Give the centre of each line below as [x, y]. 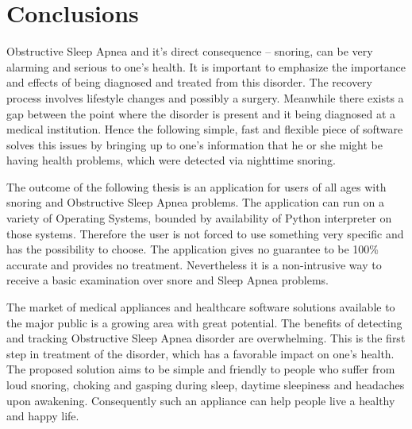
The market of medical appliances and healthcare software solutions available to [201, 307]
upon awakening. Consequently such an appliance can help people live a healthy [201, 400]
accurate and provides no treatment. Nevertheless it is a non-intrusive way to [194, 264]
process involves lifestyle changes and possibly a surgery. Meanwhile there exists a [205, 97]
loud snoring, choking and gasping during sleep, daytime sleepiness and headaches [206, 385]
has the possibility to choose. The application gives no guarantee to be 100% [193, 249]
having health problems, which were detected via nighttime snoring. [171, 160]
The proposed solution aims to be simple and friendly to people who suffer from [201, 369]
